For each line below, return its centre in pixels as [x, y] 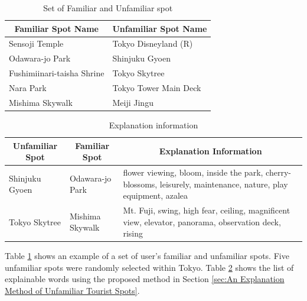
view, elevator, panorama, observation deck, [202, 221]
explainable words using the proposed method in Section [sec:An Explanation [145, 279]
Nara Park [28, 87]
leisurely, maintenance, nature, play [224, 184]
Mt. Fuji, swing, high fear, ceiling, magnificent [207, 210]
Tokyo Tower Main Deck [157, 87]
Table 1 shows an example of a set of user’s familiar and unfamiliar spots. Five [147, 256]
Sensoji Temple [36, 43]
